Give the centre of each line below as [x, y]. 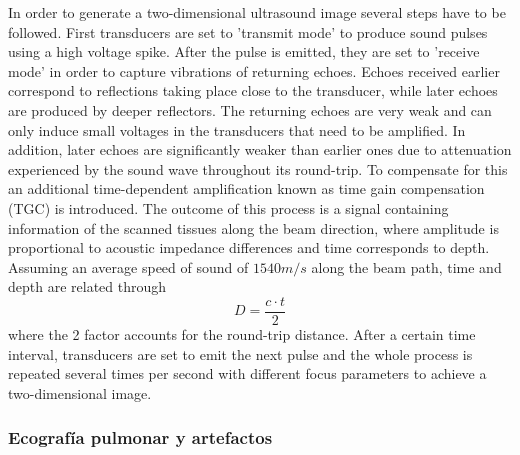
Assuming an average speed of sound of [128, 266]
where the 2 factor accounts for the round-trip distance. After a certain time [242, 333]
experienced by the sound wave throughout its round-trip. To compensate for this [258, 168]
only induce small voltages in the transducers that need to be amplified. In [237, 129]
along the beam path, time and [406, 266]
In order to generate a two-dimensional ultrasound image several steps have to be [257, 12]
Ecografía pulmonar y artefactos [140, 437]
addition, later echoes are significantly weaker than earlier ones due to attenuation [260, 149]
